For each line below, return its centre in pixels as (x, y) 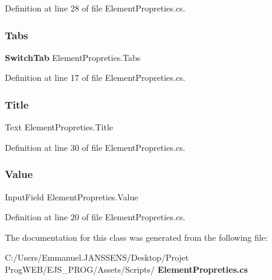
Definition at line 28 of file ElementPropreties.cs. (95, 8)
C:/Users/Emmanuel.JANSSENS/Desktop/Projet (97, 257)
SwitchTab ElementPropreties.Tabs (73, 57)
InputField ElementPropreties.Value (72, 196)
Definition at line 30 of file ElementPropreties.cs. (95, 147)
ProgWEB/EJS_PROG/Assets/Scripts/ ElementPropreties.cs (126, 269)
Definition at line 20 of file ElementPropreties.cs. (95, 217)
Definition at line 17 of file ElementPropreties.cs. (95, 78)
